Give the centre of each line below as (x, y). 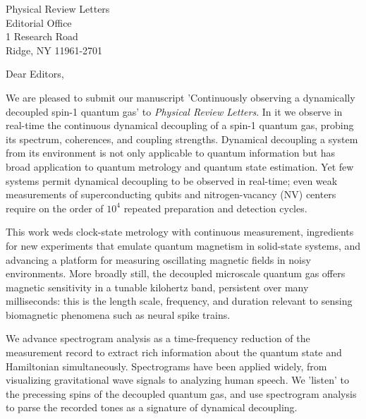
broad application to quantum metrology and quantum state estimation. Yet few (180, 166)
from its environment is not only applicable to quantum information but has (171, 153)
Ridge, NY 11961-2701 (54, 50)
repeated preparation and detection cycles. (215, 208)
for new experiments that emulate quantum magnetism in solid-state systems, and (183, 245)
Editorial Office (39, 22)
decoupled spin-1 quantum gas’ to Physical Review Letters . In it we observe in (174, 111)
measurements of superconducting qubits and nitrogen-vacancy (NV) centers (171, 194)
